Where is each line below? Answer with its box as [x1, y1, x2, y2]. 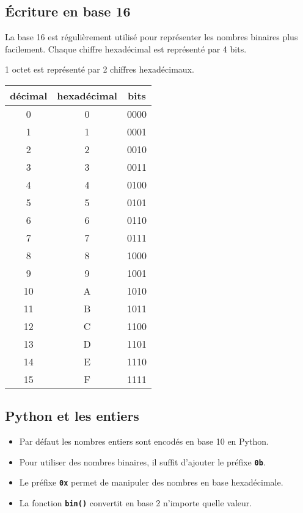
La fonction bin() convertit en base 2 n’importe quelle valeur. [19, 497, 252, 509]
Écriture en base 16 [5, 2, 131, 21]
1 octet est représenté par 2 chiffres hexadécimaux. [5, 63, 194, 76]
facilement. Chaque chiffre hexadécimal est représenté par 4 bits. [5, 42, 247, 55]
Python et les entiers [5, 406, 139, 425]
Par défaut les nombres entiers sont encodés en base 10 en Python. [19, 435, 269, 448]
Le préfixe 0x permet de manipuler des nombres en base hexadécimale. [19, 476, 283, 489]
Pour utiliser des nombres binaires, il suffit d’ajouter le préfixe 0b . [19, 455, 266, 468]
